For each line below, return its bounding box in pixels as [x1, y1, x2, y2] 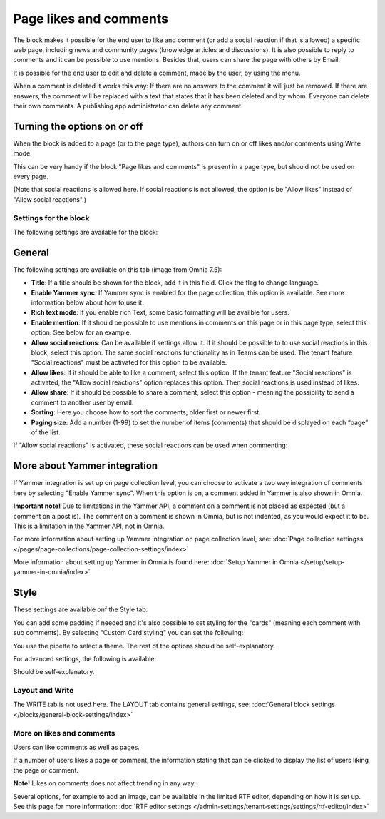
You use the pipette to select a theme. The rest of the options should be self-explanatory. [13, 641, 276, 650]
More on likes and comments [13, 728, 115, 738]
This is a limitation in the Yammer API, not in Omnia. [13, 522, 165, 530]
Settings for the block [13, 213, 90, 223]
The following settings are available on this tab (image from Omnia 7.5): [13, 265, 222, 274]
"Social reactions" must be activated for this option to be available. [31, 358, 227, 367]
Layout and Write [13, 686, 74, 696]
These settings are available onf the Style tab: [13, 605, 148, 614]
